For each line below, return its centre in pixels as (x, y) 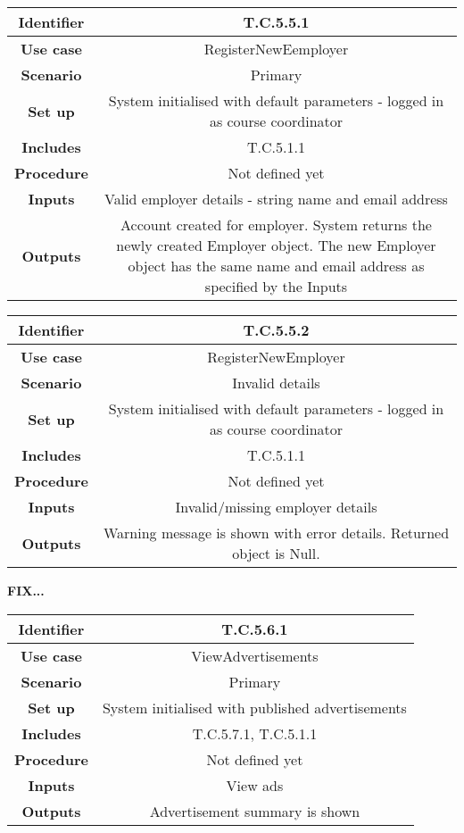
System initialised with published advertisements (254, 707)
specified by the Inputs (276, 286)
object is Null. (276, 553)
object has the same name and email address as (276, 266)
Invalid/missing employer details (276, 507)
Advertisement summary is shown (255, 811)
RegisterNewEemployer (276, 49)
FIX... (26, 590)
